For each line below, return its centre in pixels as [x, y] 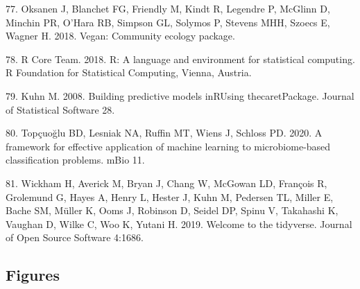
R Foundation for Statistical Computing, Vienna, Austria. [129, 72]
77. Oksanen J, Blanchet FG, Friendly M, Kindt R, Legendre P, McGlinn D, [168, 8]
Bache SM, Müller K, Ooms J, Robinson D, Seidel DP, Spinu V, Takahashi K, [172, 210]
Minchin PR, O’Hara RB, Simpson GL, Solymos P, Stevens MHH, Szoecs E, [168, 22]
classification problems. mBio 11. [75, 160]
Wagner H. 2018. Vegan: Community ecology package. [120, 36]
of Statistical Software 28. [60, 109]
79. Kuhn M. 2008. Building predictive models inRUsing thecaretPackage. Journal [180, 95]
